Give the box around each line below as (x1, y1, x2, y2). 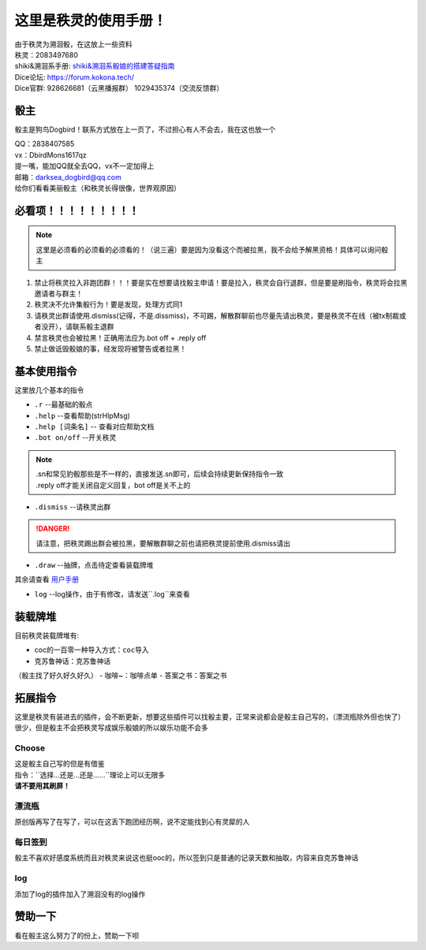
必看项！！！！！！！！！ (14, 203, 140, 217)
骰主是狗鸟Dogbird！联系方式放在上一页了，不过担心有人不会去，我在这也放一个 (14, 125, 276, 134)
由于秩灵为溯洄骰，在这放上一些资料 (14, 39, 133, 49)
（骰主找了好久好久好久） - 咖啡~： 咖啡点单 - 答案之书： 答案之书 (14, 670, 227, 680)
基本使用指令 (14, 364, 77, 378)
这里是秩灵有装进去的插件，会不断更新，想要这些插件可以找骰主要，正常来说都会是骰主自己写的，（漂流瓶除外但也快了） (14, 712, 405, 721)
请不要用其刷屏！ (14, 781, 70, 791)
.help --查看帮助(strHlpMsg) (34, 411, 130, 420)
